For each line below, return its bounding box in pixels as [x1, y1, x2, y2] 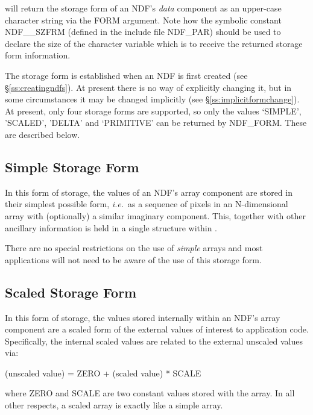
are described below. [5, 128, 80, 140]
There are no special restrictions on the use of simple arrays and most [5, 242, 263, 254]
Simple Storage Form [5, 157, 139, 176]
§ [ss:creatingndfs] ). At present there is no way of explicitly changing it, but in [5, 81, 292, 93]
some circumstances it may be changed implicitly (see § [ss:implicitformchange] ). [5, 93, 300, 105]
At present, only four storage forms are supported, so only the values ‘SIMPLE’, [5, 104, 302, 117]
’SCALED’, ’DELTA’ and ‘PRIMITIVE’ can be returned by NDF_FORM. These [5, 116, 307, 129]
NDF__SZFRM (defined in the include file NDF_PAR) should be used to [5, 25, 281, 38]
